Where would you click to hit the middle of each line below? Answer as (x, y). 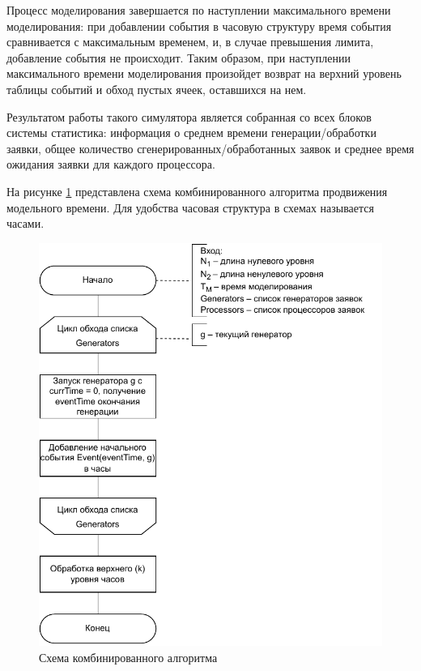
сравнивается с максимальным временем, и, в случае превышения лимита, (190, 42)
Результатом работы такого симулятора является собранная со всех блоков (189, 116)
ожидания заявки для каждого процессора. (111, 164)
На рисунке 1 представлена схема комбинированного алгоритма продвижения (197, 191)
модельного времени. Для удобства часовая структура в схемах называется (190, 207)
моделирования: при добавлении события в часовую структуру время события (199, 26)
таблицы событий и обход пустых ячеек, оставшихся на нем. (157, 89)
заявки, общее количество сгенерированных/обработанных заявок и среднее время (210, 148)
